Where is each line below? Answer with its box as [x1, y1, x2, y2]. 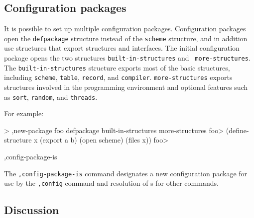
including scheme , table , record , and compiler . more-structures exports [4, 72, 233, 82]
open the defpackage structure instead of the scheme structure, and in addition [4, 33, 248, 43]
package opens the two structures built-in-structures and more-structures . [4, 53, 251, 63]
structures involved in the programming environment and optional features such [4, 82, 248, 92]
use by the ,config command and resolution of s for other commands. [4, 178, 219, 188]
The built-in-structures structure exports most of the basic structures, [4, 62, 230, 73]
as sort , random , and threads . [4, 91, 98, 102]
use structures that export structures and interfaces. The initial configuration [4, 43, 240, 53]
